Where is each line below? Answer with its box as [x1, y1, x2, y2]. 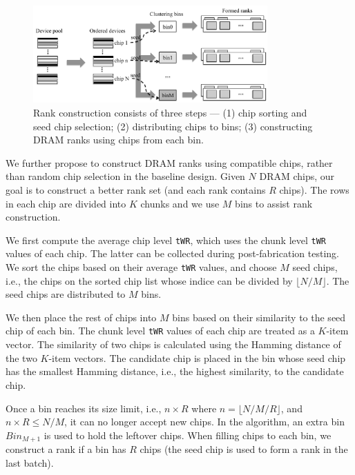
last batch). [6, 455, 54, 469]
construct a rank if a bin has [6, 442, 126, 456]
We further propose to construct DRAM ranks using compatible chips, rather [6, 155, 333, 170]
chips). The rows [279, 183, 349, 196]
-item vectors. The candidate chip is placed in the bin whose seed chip [48, 350, 346, 365]
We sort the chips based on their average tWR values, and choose [6, 260, 277, 274]
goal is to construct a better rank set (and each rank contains [6, 183, 266, 196]
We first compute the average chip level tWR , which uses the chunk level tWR [6, 232, 327, 247]
